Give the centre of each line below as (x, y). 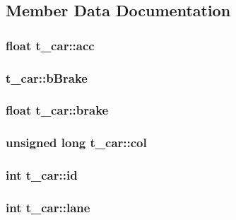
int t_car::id (42, 175)
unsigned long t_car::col (76, 143)
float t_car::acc (50, 45)
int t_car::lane (48, 207)
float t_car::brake (57, 110)
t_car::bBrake (47, 77)
